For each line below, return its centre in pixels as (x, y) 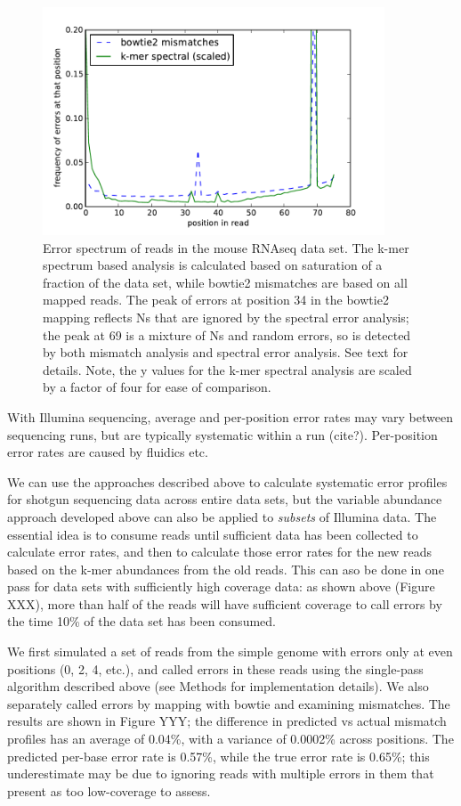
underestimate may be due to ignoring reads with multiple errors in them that (221, 773)
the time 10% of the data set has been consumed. (142, 621)
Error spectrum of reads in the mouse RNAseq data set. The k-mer (226, 247)
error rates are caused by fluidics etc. (108, 452)
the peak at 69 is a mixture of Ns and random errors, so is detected (227, 334)
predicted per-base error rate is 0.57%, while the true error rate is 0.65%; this (218, 756)
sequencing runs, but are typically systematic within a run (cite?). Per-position (222, 434)
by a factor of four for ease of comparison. (157, 387)
